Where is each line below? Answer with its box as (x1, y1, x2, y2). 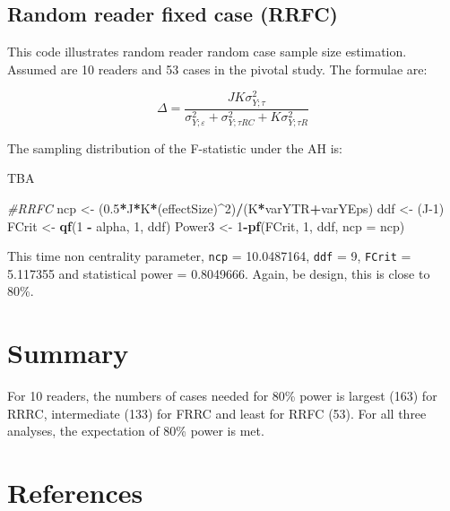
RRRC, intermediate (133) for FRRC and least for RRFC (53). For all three (7, 403, 427, 422)
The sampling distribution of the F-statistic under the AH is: (7, 138, 343, 157)
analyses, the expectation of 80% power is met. (7, 421, 264, 440)
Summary (7, 334, 129, 371)
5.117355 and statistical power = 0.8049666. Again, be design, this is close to (7, 264, 430, 282)
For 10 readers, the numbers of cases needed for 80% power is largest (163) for (7, 386, 437, 405)
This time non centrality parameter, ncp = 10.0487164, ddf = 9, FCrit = (7, 247, 411, 265)
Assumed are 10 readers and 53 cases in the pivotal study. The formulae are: (7, 59, 428, 78)
